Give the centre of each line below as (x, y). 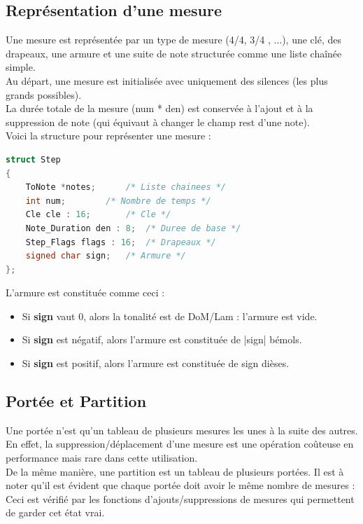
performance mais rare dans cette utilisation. (102, 458)
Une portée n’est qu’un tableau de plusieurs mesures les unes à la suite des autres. (182, 430)
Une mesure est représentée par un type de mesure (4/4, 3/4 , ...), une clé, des (174, 40)
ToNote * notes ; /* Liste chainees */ (126, 187)
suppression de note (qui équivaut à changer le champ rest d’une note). (158, 122)
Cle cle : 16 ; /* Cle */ (98, 215)
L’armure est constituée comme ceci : (85, 292)
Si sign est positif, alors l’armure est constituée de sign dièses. (156, 363)
